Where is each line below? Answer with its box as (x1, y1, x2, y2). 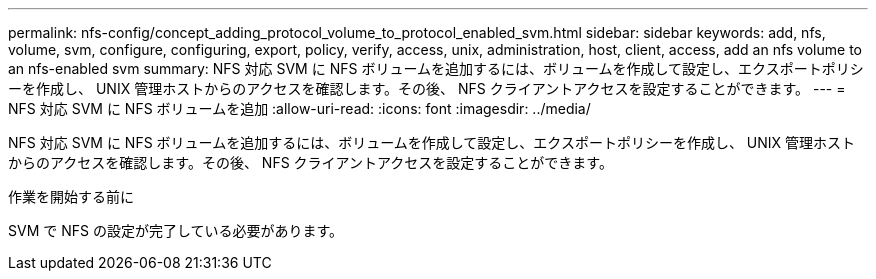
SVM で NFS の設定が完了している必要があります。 (8, 222, 344, 239)
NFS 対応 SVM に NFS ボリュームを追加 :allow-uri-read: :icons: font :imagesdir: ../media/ (8, 100, 591, 117)
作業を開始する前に (8, 188, 134, 205)
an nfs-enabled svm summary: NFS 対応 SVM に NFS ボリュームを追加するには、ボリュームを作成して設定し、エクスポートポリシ (8, 60, 864, 77)
